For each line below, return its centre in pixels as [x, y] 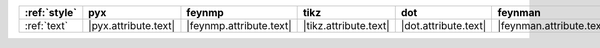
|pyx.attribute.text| [131, 25]
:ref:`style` [50, 12]
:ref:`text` [46, 25]
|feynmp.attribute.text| [239, 25]
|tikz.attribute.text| [346, 25]
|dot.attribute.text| [443, 25]
